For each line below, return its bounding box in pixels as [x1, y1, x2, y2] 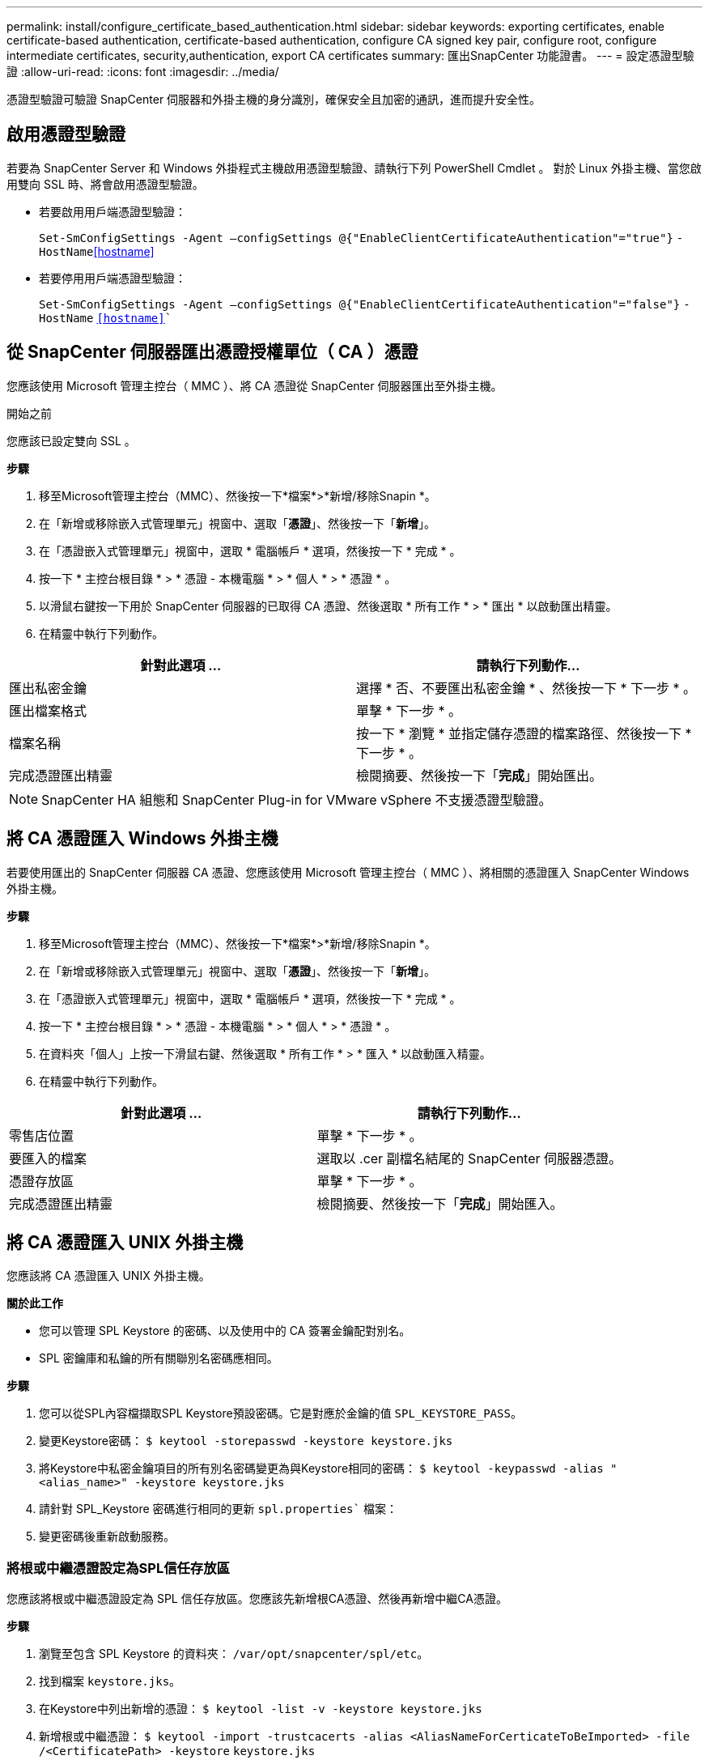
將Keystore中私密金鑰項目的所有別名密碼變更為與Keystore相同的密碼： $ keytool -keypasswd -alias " [39, 1461, 618, 1476]
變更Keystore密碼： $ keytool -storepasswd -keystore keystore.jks [39, 1434, 453, 1448]
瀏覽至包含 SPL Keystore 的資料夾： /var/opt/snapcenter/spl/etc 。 [39, 1647, 429, 1661]
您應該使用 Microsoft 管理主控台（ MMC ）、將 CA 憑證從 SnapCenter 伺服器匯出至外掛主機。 [6, 378, 503, 393]
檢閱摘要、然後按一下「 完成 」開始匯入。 [316, 1195, 563, 1212]
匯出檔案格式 [9, 702, 87, 719]
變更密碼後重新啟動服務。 [39, 1529, 175, 1544]
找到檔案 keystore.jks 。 [39, 1674, 181, 1689]
